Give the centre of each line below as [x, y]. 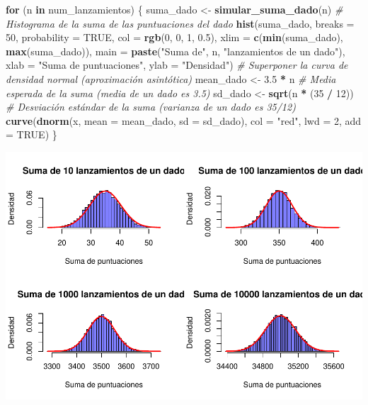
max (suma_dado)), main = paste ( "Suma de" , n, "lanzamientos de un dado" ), [176, 51]
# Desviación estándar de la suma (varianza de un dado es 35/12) [151, 107]
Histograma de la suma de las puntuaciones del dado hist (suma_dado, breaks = [180, 23]
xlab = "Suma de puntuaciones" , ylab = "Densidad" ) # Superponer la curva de [177, 65]
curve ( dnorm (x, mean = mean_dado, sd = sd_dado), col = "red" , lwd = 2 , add [184, 120]
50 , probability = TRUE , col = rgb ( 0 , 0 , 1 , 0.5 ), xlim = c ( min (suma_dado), [174, 37]
